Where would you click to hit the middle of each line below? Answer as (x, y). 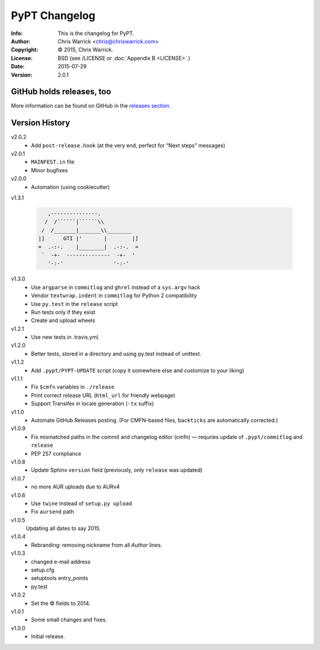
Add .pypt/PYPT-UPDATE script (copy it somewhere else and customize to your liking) (138, 370)
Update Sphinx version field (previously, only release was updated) (117, 470)
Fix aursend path (52, 512)
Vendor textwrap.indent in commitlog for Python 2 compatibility (114, 296)
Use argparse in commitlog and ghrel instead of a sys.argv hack (116, 287)
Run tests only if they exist (63, 312)
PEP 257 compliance (56, 453)
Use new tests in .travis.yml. (65, 337)
